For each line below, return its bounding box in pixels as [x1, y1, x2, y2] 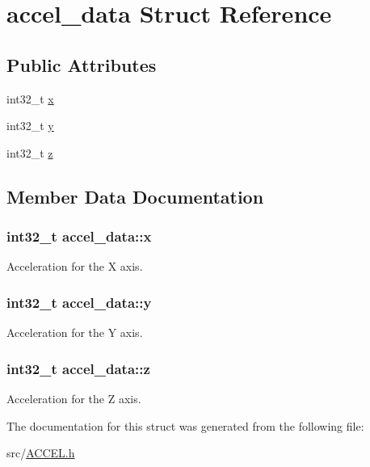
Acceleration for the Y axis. [6, 324, 143, 341]
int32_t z [6, 144, 53, 161]
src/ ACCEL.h [6, 444, 75, 461]
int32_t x [6, 90, 54, 107]
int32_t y [6, 117, 54, 134]
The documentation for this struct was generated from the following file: [6, 417, 364, 434]
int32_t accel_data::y [6, 292, 152, 312]
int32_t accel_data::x [6, 226, 152, 246]
